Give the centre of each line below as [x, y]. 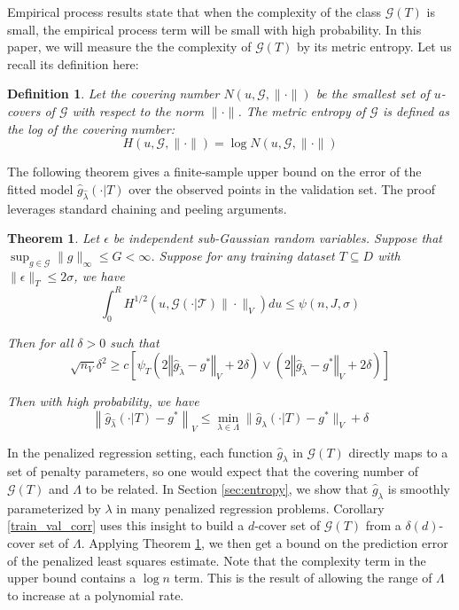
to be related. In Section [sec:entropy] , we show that [227, 489]
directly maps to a [398, 452]
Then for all [40, 342]
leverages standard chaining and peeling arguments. [147, 208]
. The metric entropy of [302, 110]
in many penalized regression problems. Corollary [250, 508]
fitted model [40, 188]
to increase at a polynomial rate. [96, 594]
